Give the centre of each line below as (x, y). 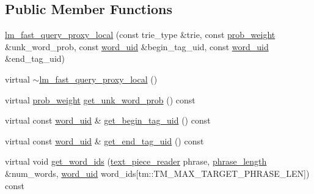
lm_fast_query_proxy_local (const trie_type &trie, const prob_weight (140, 35)
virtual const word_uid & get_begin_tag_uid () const (108, 120)
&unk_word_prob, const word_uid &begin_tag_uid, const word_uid (137, 46)
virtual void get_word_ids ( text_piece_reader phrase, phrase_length (136, 161)
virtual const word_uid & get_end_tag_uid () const (104, 140)
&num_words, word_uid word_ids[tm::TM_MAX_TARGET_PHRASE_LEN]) (157, 173)
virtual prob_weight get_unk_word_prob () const (100, 99)
